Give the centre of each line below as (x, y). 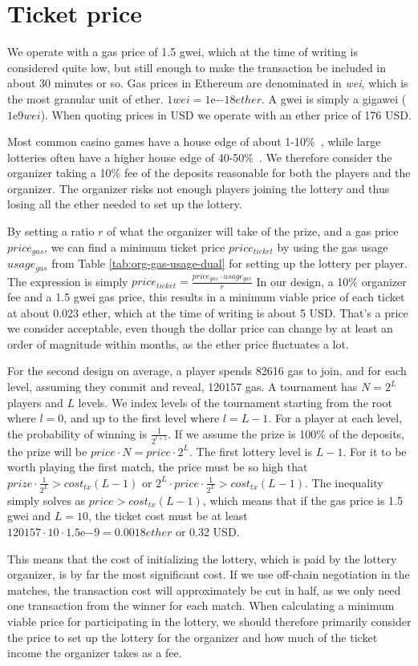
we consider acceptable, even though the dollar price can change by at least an (200, 328)
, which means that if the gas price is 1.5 (302, 500)
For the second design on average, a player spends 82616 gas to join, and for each (207, 371)
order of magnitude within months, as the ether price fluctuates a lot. (178, 343)
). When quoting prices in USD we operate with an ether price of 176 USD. (226, 114)
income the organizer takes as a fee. (95, 653)
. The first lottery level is (251, 451)
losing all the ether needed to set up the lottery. (125, 204)
